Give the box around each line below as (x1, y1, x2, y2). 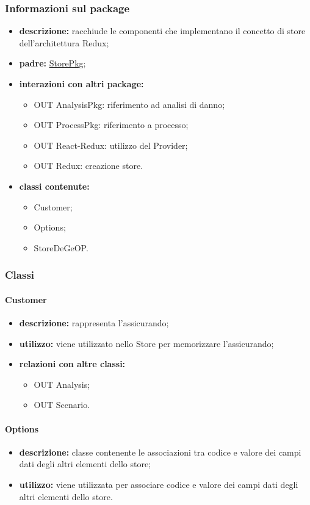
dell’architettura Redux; (19, 36, 109, 49)
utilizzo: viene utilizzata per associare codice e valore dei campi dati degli (19, 478, 298, 490)
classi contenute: (19, 179, 90, 192)
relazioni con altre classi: (19, 357, 126, 370)
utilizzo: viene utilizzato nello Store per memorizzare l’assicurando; (19, 337, 274, 349)
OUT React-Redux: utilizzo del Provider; (34, 138, 188, 151)
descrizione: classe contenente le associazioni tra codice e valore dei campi (19, 445, 301, 458)
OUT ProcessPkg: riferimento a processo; (34, 118, 189, 131)
